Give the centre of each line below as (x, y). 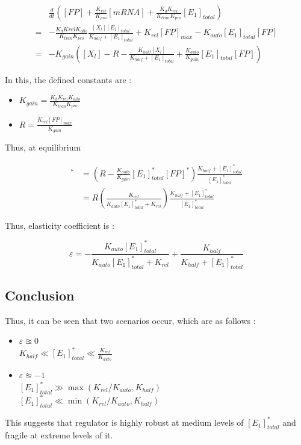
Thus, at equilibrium (43, 147)
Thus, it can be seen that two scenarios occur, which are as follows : (130, 320)
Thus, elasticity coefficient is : (60, 225)
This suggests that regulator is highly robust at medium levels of (124, 422)
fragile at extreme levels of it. (59, 435)
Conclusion (40, 295)
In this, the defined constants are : (68, 79)
